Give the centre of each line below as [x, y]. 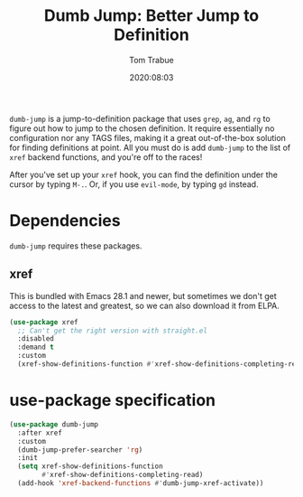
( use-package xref [44, 322]
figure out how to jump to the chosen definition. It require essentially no [142, 128]
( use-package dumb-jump [54, 424]
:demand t [36, 347]
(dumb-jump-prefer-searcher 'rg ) [80, 450]
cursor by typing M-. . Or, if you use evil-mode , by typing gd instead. [134, 184]
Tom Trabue [151, 60]
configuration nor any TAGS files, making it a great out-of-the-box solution [148, 137]
